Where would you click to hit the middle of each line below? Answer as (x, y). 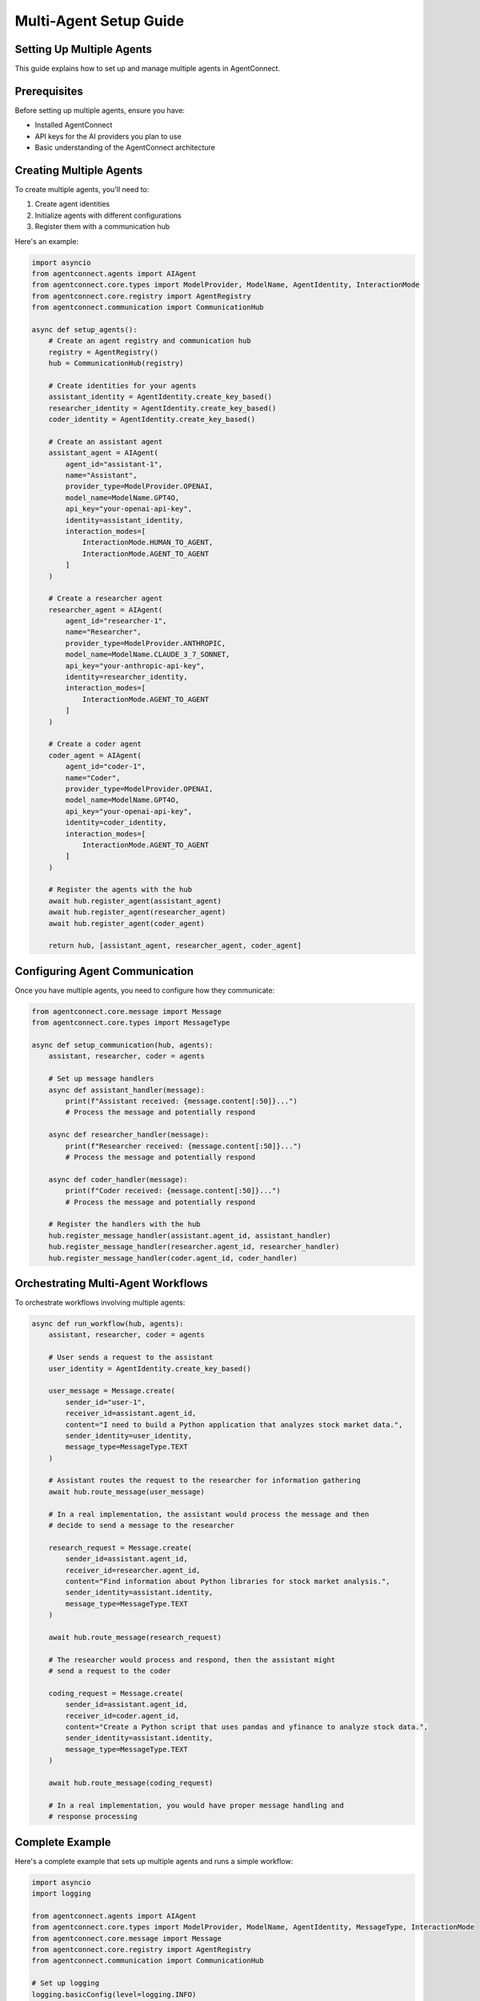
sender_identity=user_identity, (128, 1436)
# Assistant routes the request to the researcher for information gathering (205, 1480)
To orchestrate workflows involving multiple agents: (100, 1302)
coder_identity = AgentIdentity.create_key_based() (152, 419)
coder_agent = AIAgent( (95, 755)
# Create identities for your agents (122, 385)
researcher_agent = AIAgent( (106, 610)
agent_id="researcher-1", (116, 621)
